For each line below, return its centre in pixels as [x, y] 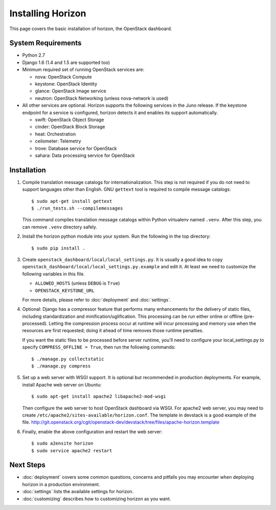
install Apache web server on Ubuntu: [62, 385]
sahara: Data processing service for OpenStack [85, 155]
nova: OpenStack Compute [63, 77]
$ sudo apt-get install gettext [72, 201]
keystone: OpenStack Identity [66, 84]
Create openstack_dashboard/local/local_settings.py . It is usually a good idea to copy [123, 259]
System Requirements [45, 43]
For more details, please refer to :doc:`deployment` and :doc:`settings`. [97, 299]
